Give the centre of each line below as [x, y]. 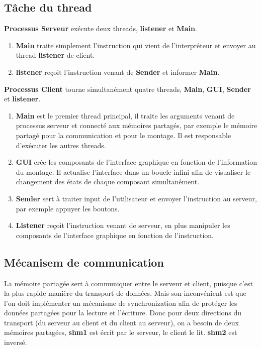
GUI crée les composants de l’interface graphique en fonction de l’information [136, 162]
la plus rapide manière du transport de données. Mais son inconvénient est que [125, 293]
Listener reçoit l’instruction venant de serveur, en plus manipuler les [123, 225]
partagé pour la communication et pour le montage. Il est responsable [123, 135]
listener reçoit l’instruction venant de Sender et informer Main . [118, 72]
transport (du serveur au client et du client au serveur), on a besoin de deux [121, 322]
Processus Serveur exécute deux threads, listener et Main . [101, 28]
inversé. [16, 342]
